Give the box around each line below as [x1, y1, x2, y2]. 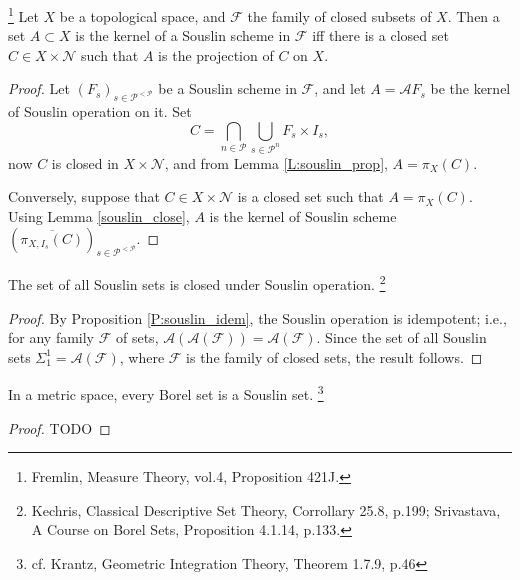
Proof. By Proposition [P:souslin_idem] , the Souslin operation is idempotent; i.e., [8, 307, 507, 328]
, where [119, 346, 165, 367]
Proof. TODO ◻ [8, 417, 111, 438]
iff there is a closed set [312, 25, 449, 46]
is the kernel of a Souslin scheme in [75, 25, 291, 46]
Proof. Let [8, 78, 70, 99]
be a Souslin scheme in [158, 78, 297, 99]
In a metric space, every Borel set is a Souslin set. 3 [8, 381, 324, 404]
